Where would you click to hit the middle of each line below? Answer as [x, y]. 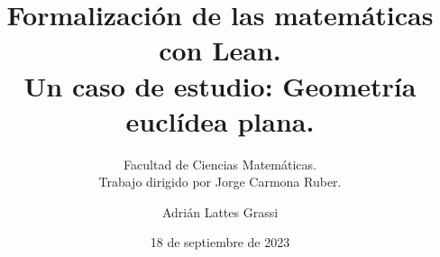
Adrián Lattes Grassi [220, 211]
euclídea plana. [220, 120]
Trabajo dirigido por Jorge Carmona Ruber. [220, 182]
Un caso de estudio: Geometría [220, 85]
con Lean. [220, 50]
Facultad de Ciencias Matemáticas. [220, 164]
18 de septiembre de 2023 [220, 242]
